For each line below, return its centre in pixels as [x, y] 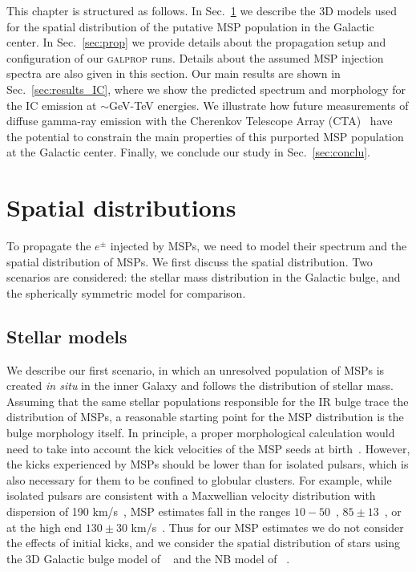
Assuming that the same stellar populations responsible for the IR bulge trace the [208, 401]
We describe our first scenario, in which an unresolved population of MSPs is [196, 369]
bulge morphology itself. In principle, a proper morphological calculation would [201, 433]
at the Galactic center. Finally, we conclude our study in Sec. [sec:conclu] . [188, 152]
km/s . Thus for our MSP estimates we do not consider [267, 527]
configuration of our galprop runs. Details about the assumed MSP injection [195, 57]
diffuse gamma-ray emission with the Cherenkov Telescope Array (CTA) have [200, 121]
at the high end [44, 527]
